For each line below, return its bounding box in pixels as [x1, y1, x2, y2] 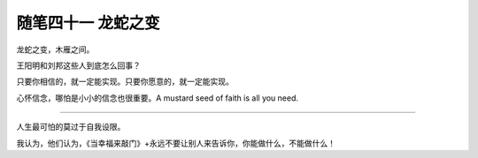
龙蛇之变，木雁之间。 [16, 44, 95, 55]
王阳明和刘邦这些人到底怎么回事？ [16, 60, 141, 71]
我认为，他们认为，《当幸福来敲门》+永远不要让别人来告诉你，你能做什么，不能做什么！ [16, 138, 336, 148]
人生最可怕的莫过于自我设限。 [16, 122, 126, 132]
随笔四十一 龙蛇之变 [16, 13, 160, 33]
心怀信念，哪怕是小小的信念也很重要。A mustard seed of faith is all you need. [16, 93, 299, 103]
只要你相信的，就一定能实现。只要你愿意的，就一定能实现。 [16, 76, 234, 87]
